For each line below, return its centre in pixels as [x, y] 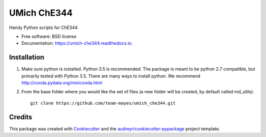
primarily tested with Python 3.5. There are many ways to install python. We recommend [111, 76]
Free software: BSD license [49, 36]
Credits [21, 117]
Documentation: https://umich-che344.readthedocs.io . [77, 43]
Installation [27, 57]
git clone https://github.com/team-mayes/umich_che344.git [103, 103]
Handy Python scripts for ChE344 [44, 27]
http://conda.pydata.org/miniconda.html [62, 83]
